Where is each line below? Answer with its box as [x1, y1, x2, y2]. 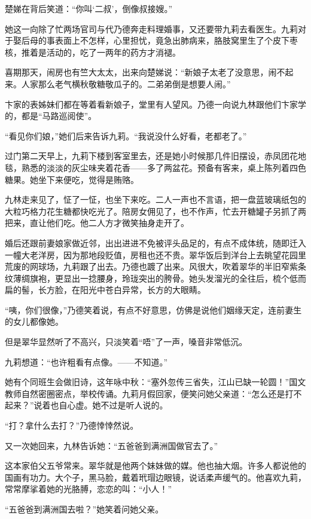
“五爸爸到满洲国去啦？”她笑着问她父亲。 [5, 503, 164, 515]
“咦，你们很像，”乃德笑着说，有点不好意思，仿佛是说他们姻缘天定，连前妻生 [5, 303, 302, 316]
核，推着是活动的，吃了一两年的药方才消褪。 [5, 45, 181, 58]
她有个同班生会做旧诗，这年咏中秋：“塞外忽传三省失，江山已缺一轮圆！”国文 [5, 375, 306, 388]
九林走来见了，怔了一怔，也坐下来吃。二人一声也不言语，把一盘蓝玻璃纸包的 [5, 193, 306, 206]
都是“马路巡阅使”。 [21, 109, 97, 122]
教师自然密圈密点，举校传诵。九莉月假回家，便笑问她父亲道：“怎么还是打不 [5, 387, 302, 399]
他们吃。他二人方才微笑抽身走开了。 [46, 216, 189, 229]
